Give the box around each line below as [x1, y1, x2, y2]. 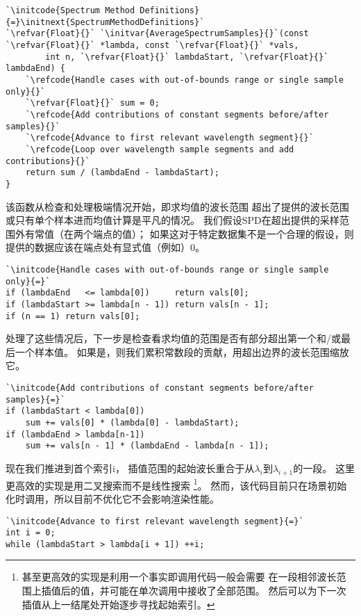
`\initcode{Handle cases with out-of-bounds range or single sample [6, 264, 329, 275]
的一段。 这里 [293, 460, 355, 475]
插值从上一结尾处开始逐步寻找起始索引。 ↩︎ [22, 597, 215, 611]
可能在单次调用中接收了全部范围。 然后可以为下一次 [109, 583, 346, 598]
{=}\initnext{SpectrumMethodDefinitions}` [6, 17, 205, 27]
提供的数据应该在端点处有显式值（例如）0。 [6, 240, 205, 254]
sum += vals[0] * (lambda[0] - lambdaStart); [25, 417, 240, 428]
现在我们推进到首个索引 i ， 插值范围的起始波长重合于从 [6, 460, 255, 475]
